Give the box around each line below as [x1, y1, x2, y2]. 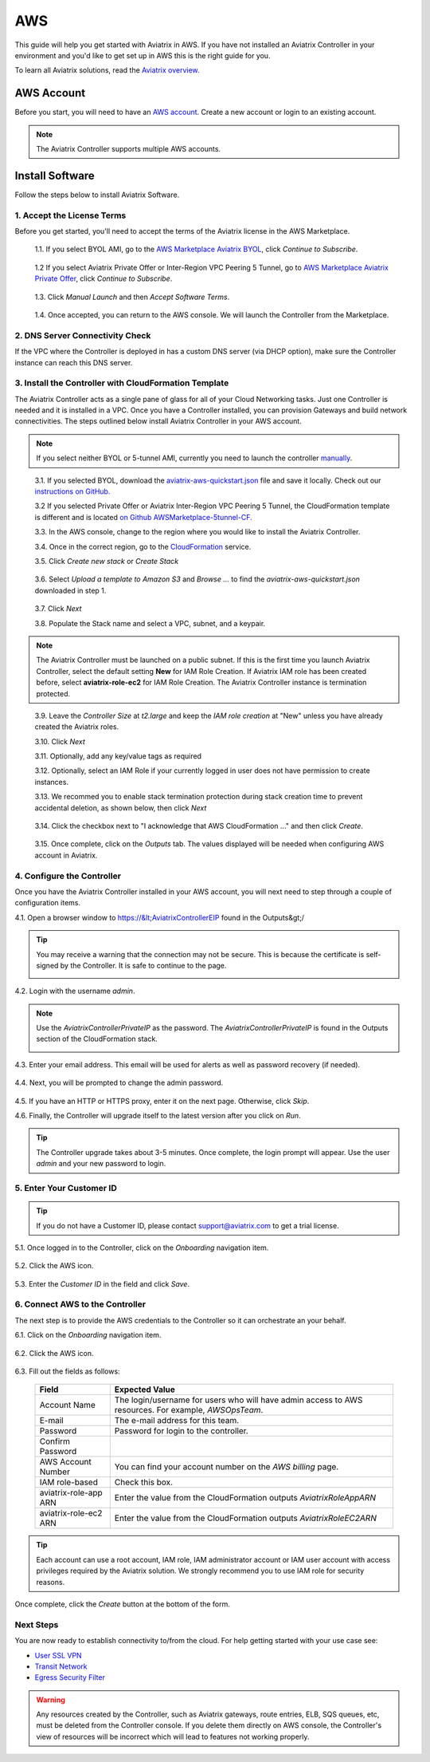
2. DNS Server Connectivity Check [14, 329, 151, 341]
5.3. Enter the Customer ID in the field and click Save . [14, 1279, 190, 1288]
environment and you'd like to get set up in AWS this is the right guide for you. [14, 50, 271, 60]
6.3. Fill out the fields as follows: [14, 1366, 120, 1376]
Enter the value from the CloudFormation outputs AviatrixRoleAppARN [114, 1492, 376, 1504]
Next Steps [14, 1619, 59, 1630]
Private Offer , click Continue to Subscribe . [34, 274, 173, 283]
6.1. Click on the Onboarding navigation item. [14, 1330, 162, 1340]
